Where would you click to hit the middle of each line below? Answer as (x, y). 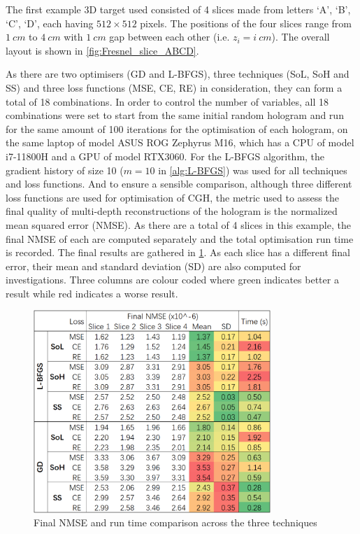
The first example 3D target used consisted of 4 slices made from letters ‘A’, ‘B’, (178, 9)
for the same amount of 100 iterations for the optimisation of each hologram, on (177, 128)
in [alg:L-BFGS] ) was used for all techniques (253, 170)
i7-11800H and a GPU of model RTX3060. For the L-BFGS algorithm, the (165, 156)
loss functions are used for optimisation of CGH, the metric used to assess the (172, 197)
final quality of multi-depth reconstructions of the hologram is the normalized (172, 211)
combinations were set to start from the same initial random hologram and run (175, 115)
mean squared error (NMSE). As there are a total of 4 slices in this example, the (178, 224)
